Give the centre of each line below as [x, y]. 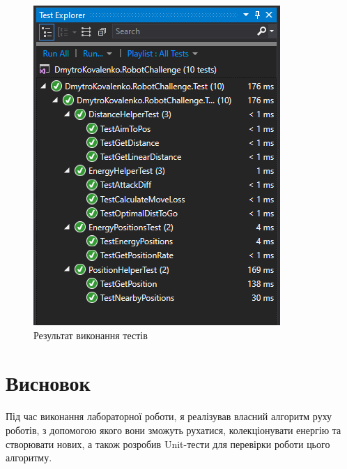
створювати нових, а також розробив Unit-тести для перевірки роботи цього [168, 444]
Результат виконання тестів [91, 335]
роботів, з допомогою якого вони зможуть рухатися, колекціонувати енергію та [173, 430]
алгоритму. [29, 457]
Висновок [48, 383]
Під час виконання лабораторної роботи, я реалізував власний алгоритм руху [169, 416]
